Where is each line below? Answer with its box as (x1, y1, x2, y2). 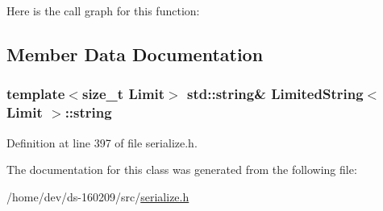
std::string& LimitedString (187, 84, 364, 104)
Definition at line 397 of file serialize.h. (6, 134, 198, 151)
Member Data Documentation (6, 41, 264, 66)
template (6, 84, 65, 104)
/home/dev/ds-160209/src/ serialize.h (6, 188, 189, 205)
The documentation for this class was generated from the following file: (6, 161, 357, 178)
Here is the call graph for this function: (6, 2, 200, 19)
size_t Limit (81, 84, 165, 104)
